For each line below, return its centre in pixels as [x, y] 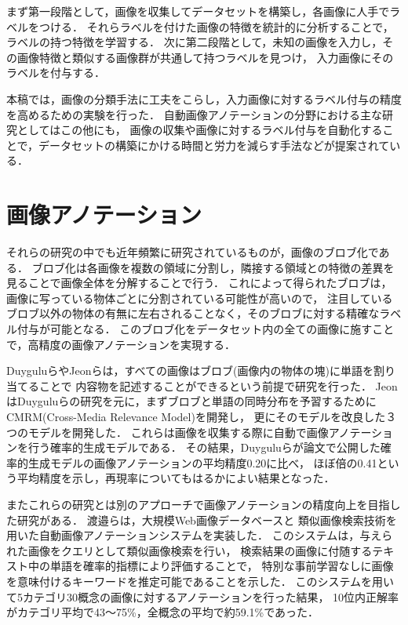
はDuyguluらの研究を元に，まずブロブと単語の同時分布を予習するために [191, 401]
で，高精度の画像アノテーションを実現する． [121, 344]
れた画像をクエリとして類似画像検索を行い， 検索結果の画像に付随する [189, 550]
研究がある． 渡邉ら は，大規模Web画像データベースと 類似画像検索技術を [207, 520]
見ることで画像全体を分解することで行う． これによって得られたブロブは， [199, 283]
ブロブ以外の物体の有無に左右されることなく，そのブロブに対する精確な [193, 313]
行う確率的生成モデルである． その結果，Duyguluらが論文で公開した [204, 447]
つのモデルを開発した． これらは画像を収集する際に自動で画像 [168, 432]
